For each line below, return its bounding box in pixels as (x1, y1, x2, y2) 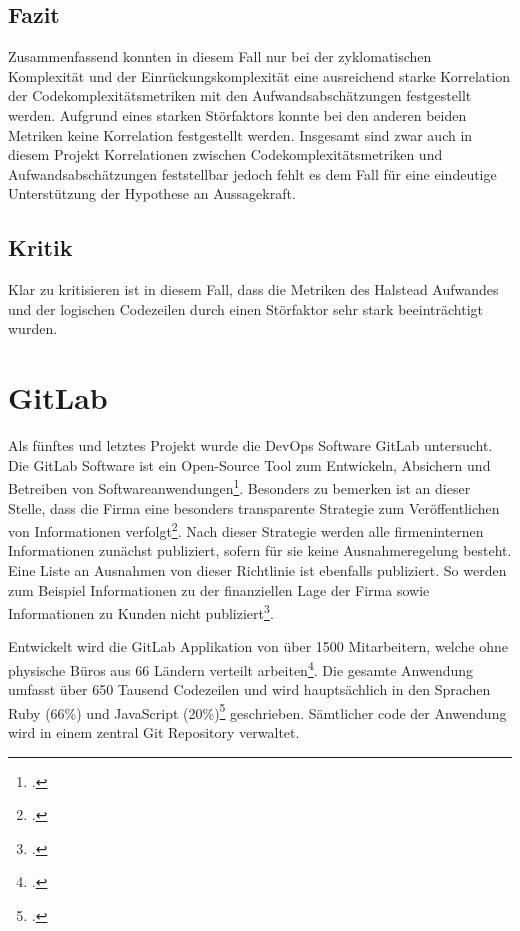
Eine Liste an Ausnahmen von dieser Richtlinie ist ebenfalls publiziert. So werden (8, 559, 507, 580)
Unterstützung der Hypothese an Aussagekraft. (8, 183, 296, 204)
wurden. (8, 318, 58, 339)
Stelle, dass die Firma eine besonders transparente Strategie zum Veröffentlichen (8, 497, 500, 518)
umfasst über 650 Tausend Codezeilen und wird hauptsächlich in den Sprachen (8, 679, 491, 700)
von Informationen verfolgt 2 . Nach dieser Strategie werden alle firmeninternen (8, 518, 484, 541)
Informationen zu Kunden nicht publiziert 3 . (8, 600, 274, 623)
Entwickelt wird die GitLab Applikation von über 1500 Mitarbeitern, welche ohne (8, 636, 509, 657)
